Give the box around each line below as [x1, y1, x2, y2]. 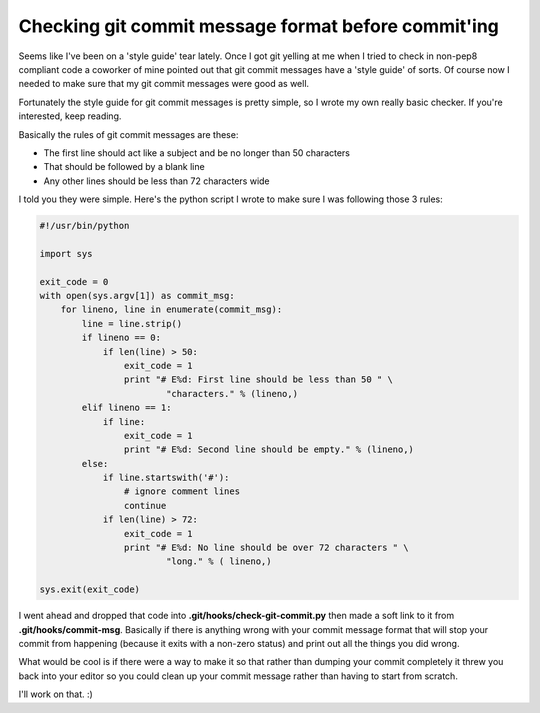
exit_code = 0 [39, 276, 109, 287]
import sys [39, 248, 93, 259]
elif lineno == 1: [81, 402, 172, 414]
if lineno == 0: [81, 332, 162, 344]
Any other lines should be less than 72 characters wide [43, 175, 270, 187]
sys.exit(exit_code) [39, 584, 140, 595]
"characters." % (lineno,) [165, 388, 299, 399]
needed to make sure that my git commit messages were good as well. [18, 78, 310, 90]
